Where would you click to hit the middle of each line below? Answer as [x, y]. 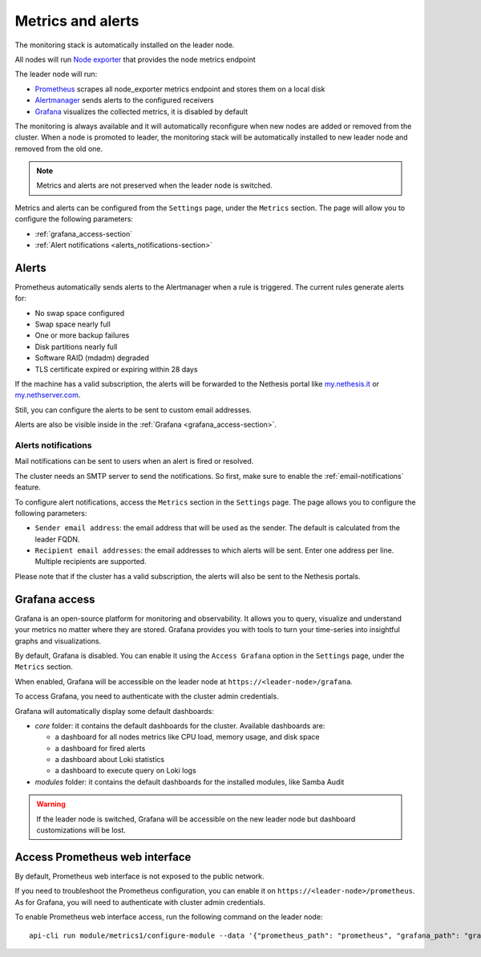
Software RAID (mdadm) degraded [92, 358]
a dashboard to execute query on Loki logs [125, 771]
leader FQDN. [57, 539]
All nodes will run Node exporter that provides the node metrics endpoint [135, 59]
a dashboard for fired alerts [100, 748]
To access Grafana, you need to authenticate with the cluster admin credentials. [147, 696]
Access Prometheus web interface [103, 857]
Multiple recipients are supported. [91, 562]
